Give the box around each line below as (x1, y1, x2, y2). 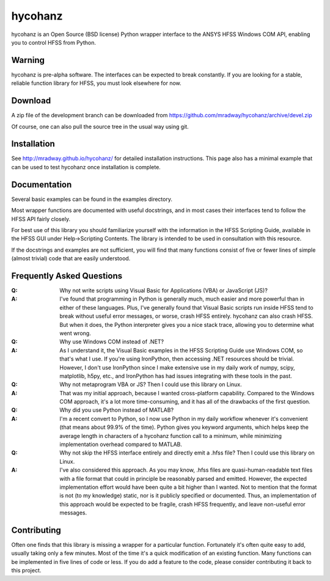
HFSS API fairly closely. (11, 215, 70, 222)
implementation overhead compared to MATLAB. (59, 440, 183, 448)
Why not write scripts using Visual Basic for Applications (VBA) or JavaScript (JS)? (59, 287, 268, 294)
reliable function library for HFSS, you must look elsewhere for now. (11, 79, 182, 87)
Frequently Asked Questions (11, 271, 123, 281)
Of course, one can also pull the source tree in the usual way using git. (11, 123, 189, 130)
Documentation (11, 179, 72, 189)
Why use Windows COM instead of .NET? (59, 338, 164, 345)
